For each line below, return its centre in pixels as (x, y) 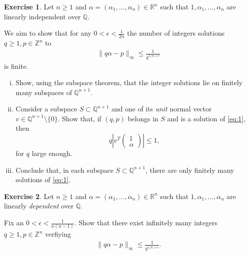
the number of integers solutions (176, 33)
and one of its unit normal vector (162, 109)
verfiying (58, 234)
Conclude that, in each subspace (65, 170)
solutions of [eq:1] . (43, 179)
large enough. (52, 153)
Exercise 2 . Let (29, 196)
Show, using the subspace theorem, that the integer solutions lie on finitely (129, 82)
